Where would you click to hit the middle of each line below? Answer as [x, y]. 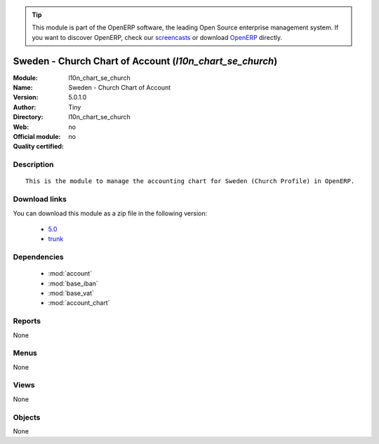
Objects [27, 417]
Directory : [28, 117]
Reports [27, 321]
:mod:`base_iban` [73, 283]
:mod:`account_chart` [79, 303]
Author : [25, 107]
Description [33, 165]
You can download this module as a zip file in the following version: [110, 213]
